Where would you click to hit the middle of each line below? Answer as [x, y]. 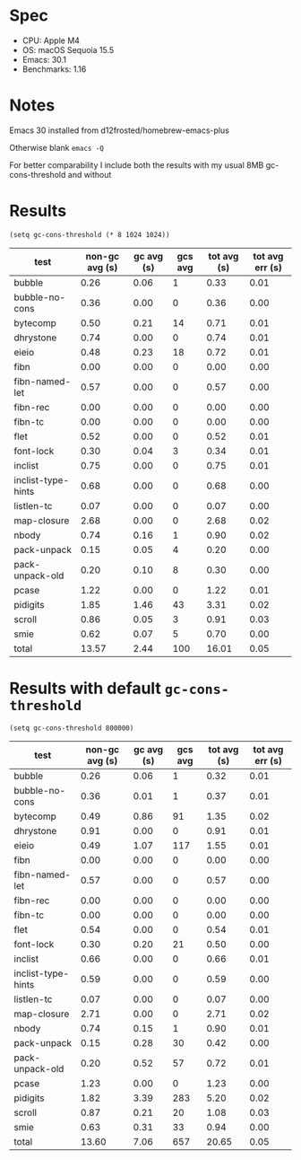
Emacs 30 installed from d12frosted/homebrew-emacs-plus [120, 130]
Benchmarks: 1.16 [54, 69]
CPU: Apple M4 [51, 40]
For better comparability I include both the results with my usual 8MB [137, 165]
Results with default [85, 689]
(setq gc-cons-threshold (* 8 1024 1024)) [90, 234]
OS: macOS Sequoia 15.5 [68, 49]
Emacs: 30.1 [44, 59]
